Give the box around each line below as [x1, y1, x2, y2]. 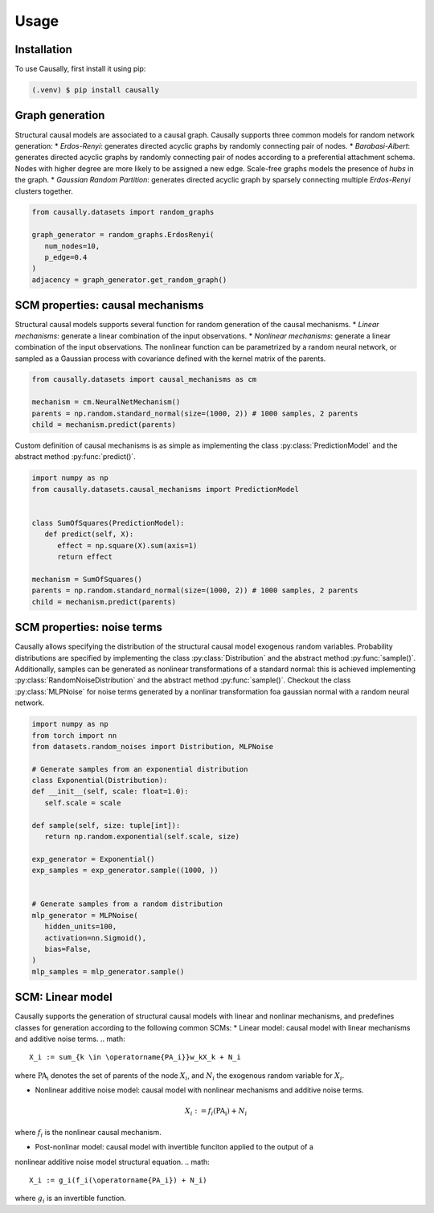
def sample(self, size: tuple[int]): [31, 821, 181, 830]
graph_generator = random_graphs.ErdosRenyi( [31, 230, 215, 240]
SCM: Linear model [14, 990, 113, 1004]
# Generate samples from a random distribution [31, 900, 223, 908]
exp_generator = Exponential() [31, 854, 156, 863]
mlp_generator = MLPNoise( [31, 911, 138, 920]
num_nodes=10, [44, 241, 100, 251]
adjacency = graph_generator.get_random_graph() [31, 275, 227, 285]
